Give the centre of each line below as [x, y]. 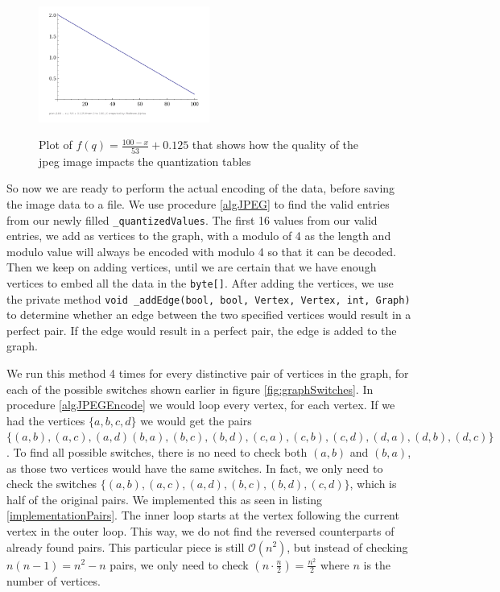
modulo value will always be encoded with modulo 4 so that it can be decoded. [201, 251]
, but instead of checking [347, 546]
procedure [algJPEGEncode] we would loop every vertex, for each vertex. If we [201, 405]
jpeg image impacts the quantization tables [145, 161]
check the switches [52, 484]
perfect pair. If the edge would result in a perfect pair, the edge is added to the [202, 330]
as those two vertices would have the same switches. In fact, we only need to [195, 468]
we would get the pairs [196, 420]
